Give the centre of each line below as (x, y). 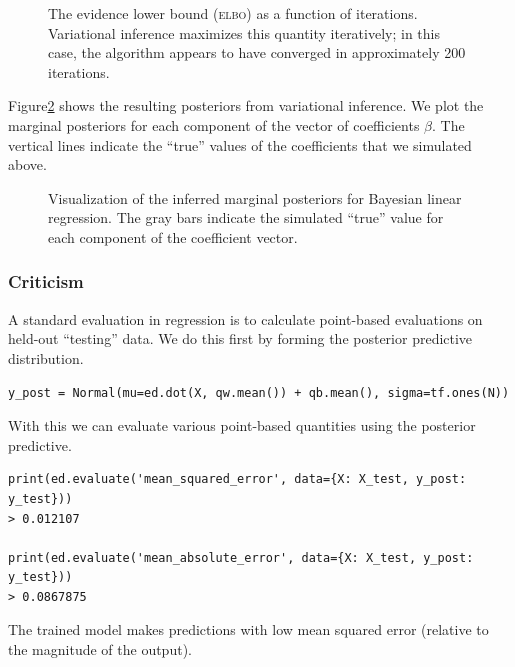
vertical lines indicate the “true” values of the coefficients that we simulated (240, 144)
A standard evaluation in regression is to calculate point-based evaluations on (245, 318)
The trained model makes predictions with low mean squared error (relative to (248, 629)
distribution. (46, 357)
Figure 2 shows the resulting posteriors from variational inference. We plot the (246, 105)
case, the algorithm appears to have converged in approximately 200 (257, 52)
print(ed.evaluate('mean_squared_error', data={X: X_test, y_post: (237, 479)
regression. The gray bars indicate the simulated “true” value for (246, 217)
